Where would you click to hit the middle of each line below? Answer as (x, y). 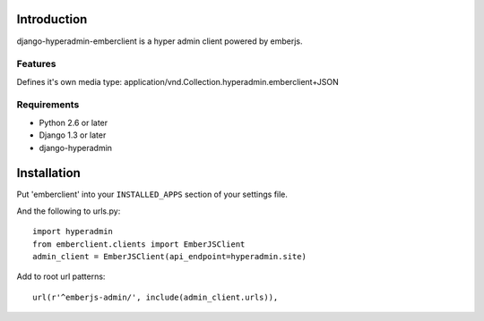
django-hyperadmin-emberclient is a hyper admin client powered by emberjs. (160, 41)
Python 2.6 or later (73, 122)
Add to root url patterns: (61, 276)
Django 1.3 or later (73, 135)
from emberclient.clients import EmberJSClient (139, 244)
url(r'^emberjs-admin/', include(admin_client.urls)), (156, 297)
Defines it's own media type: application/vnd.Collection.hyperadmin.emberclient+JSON (178, 81)
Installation (48, 173)
